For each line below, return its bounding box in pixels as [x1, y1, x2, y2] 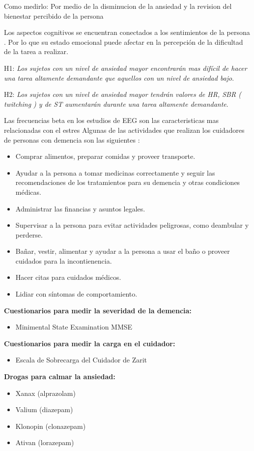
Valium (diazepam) [15, 404, 73, 415]
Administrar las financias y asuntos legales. [15, 203, 145, 213]
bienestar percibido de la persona [4, 10, 104, 21]
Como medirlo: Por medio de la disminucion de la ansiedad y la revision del [4, 1, 232, 11]
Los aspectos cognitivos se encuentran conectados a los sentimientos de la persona [4, 27, 250, 37]
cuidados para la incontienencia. [15, 255, 112, 266]
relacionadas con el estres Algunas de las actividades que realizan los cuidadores [4, 124, 245, 135]
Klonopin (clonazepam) [15, 421, 86, 431]
